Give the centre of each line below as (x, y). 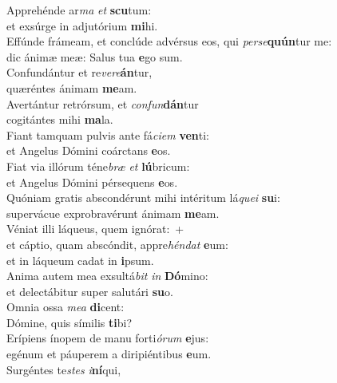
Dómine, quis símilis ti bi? (69, 322)
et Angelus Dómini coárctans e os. (89, 150)
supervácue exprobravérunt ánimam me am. (113, 213)
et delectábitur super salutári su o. (90, 291)
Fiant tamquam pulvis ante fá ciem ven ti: (108, 134)
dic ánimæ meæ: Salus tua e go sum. (95, 56)
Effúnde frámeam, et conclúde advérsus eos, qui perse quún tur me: (169, 41)
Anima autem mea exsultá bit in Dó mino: (107, 276)
